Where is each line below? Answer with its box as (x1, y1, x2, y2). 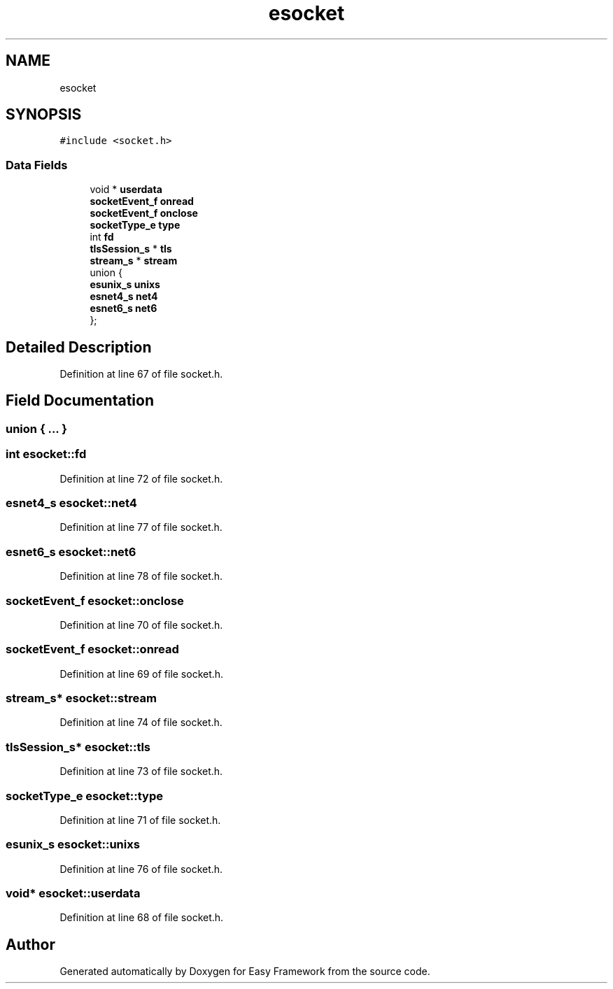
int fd (90, 231, 114, 243)
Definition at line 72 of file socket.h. (59, 472, 223, 485)
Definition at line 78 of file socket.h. (59, 570, 223, 583)
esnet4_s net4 (90, 290, 158, 303)
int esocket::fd (6, 447, 87, 462)
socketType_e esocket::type (6, 788, 163, 803)
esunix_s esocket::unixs (6, 837, 140, 852)
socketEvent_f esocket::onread (6, 642, 179, 657)
